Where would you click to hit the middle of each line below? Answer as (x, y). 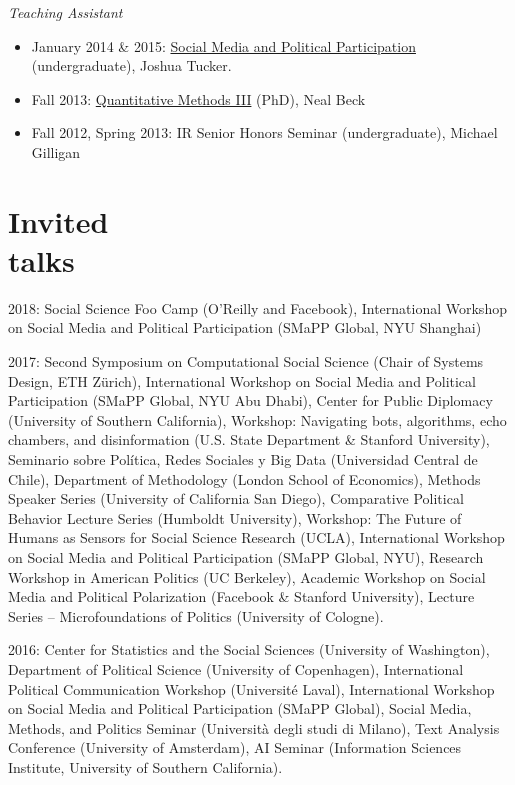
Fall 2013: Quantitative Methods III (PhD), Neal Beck (198, 98)
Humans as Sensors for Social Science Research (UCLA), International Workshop (256, 537)
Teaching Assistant (65, 12)
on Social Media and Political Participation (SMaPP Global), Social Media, (240, 708)
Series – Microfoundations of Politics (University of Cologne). (196, 615)
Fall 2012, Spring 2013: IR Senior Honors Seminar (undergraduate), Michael (264, 132)
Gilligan (56, 151)
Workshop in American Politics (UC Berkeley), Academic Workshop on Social (247, 576)
